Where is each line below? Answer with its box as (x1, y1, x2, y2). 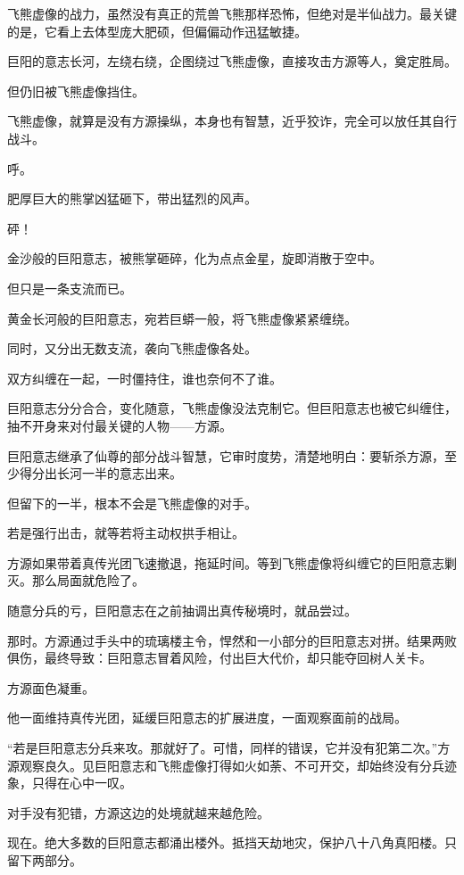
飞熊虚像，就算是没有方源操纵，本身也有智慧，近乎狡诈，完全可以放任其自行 (7, 111, 457, 130)
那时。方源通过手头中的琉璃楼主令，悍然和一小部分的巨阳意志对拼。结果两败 (7, 631, 457, 649)
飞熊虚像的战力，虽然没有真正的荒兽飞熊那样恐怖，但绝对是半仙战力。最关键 (7, 4, 457, 22)
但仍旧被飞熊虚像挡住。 (7, 81, 145, 100)
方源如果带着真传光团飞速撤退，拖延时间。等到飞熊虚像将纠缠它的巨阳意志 (7, 553, 444, 572)
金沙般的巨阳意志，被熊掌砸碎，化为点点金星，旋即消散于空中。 (7, 249, 382, 268)
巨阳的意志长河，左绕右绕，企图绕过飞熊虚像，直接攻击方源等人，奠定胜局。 (7, 52, 457, 70)
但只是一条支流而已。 (7, 278, 132, 297)
